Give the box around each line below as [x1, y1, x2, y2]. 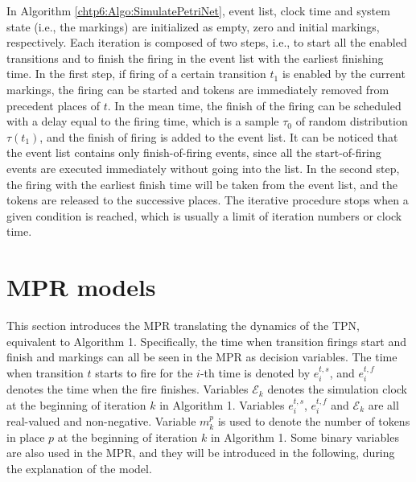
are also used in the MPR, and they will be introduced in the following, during [6, 444, 395, 461]
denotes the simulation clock [267, 381, 407, 398]
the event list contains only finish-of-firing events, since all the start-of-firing [6, 144, 381, 161]
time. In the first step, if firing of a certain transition [6, 65, 266, 82]
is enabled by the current [282, 65, 406, 82]
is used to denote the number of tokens [217, 413, 410, 430]
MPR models [6, 270, 156, 303]
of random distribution [295, 113, 408, 130]
